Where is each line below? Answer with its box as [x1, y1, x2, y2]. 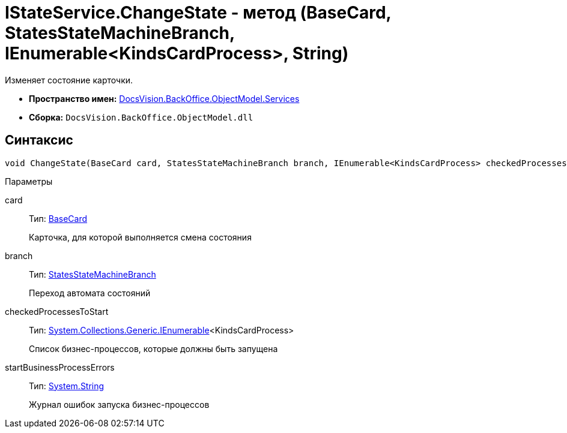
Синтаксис [5, 133, 73, 148]
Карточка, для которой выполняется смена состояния [29, 231, 252, 242]
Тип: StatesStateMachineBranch [29, 269, 156, 279]
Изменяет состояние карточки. [5, 74, 133, 85]
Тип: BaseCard [29, 213, 88, 224]
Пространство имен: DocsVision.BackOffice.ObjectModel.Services [29, 93, 300, 104]
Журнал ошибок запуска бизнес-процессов [29, 399, 210, 410]
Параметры [5, 176, 53, 187]
